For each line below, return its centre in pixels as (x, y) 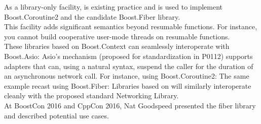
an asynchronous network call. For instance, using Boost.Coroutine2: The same (127, 76)
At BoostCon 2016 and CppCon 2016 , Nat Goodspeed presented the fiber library (130, 105)
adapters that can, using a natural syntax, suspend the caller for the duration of (129, 66)
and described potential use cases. (57, 115)
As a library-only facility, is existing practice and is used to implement (114, 7)
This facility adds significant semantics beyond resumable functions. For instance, (131, 26)
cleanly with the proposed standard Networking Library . (91, 96)
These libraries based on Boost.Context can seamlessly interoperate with (117, 46)
